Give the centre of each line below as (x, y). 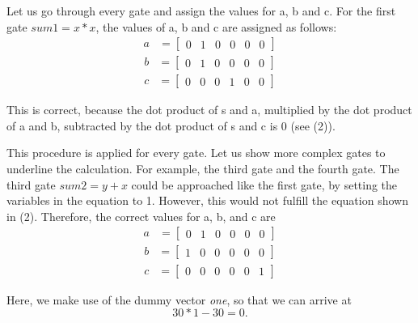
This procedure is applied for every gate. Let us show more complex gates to (196, 153)
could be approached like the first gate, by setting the (264, 184)
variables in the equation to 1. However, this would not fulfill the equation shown (207, 200)
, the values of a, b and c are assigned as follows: (216, 26)
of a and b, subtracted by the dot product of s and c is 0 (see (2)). (171, 125)
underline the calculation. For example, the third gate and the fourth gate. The (203, 169)
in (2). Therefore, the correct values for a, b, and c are (141, 216)
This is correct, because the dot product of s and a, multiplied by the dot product (209, 110)
